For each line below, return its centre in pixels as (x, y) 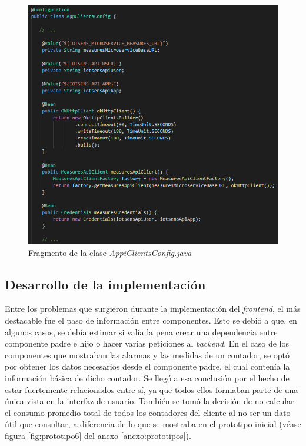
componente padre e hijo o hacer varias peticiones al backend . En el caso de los (147, 343)
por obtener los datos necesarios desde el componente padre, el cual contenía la (147, 366)
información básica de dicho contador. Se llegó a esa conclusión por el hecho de (147, 378)
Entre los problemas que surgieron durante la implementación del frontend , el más (153, 309)
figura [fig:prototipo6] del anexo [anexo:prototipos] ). (98, 435)
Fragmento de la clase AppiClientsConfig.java (110, 252)
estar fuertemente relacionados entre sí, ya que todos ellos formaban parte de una (152, 389)
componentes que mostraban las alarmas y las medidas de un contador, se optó (147, 355)
